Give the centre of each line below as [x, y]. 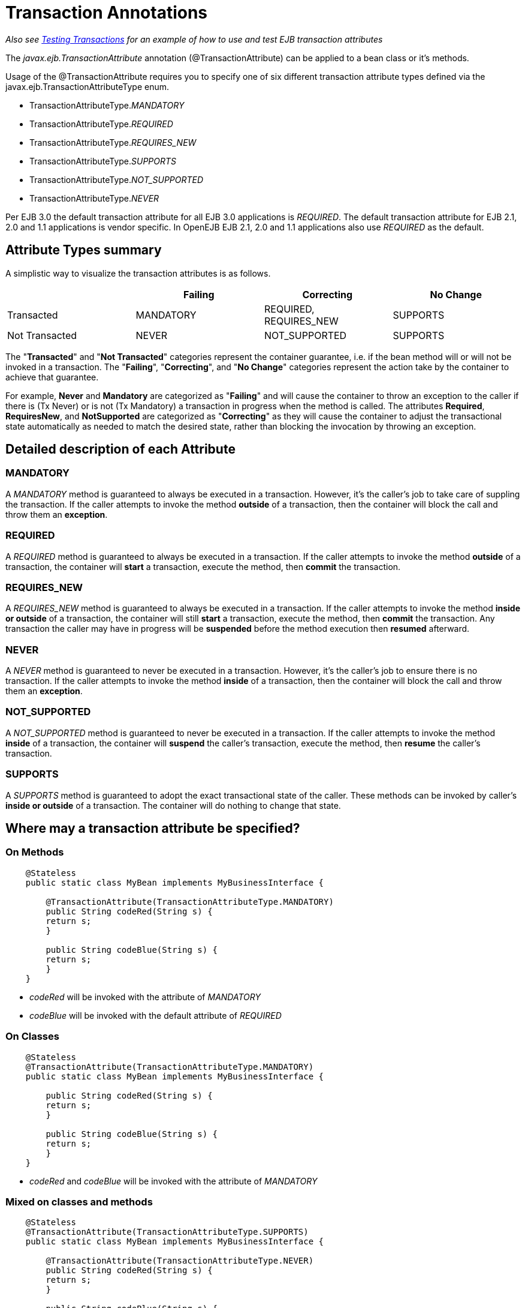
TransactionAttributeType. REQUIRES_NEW [113, 142]
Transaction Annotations [107, 13]
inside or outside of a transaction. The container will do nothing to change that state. [173, 805]
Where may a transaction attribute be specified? [153, 828]
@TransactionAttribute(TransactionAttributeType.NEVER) [180, 1261]
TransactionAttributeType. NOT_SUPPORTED [117, 179]
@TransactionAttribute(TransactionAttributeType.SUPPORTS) [167, 1232]
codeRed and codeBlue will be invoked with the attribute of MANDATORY [174, 1181]
